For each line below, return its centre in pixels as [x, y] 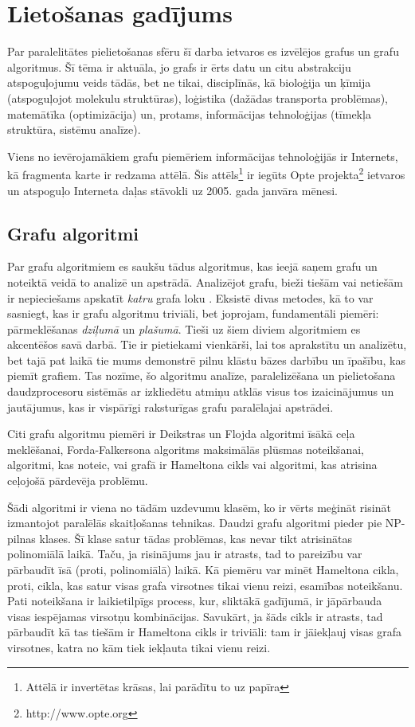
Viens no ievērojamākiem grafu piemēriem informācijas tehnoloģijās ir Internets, [203, 156]
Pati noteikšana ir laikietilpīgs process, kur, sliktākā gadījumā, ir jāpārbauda [195, 601]
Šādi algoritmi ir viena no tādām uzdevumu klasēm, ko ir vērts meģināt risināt [199, 507]
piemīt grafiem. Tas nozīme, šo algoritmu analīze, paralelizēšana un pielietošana [202, 375]
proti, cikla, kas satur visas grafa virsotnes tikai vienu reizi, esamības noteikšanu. [205, 585]
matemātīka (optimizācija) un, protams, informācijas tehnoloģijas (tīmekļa [189, 113]
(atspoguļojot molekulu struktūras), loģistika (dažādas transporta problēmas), [198, 98]
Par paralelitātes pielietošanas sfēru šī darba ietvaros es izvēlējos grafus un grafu [203, 51]
